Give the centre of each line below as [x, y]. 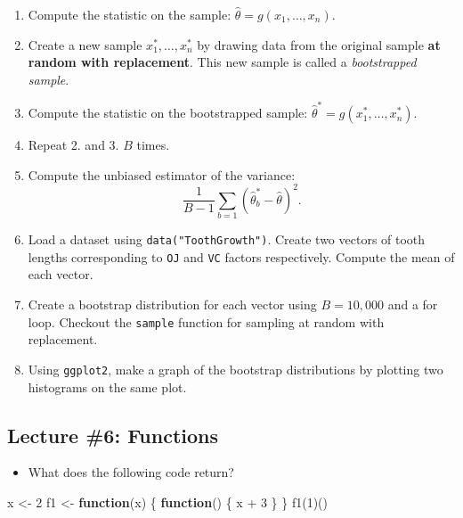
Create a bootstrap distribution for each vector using [172, 304]
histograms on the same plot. [107, 386]
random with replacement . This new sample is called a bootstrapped [222, 62]
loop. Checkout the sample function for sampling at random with [206, 321]
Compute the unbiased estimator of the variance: [162, 174]
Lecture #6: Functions [113, 435]
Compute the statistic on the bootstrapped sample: [168, 113]
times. [153, 145]
